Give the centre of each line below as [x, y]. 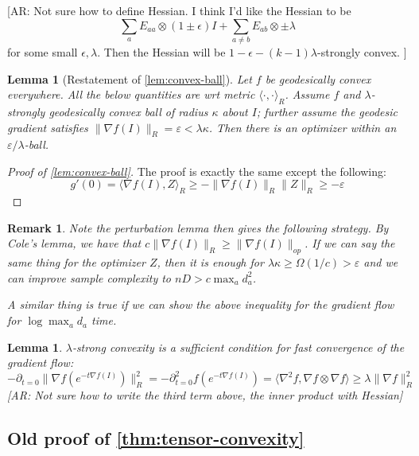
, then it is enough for [210, 262]
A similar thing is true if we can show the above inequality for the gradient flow [201, 304]
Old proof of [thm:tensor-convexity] [156, 438]
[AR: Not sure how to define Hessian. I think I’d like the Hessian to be [179, 10]
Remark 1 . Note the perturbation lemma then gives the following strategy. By [198, 227]
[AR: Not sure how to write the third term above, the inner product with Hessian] [205, 395]
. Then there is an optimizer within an [303, 127]
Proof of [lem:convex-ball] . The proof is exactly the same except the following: [197, 171]
